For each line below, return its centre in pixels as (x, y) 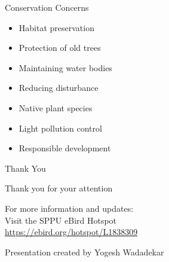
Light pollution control (60, 128)
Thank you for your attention (59, 188)
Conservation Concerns (47, 7)
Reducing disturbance (59, 88)
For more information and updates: (69, 208)
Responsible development (65, 148)
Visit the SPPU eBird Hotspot (61, 220)
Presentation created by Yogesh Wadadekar (84, 252)
